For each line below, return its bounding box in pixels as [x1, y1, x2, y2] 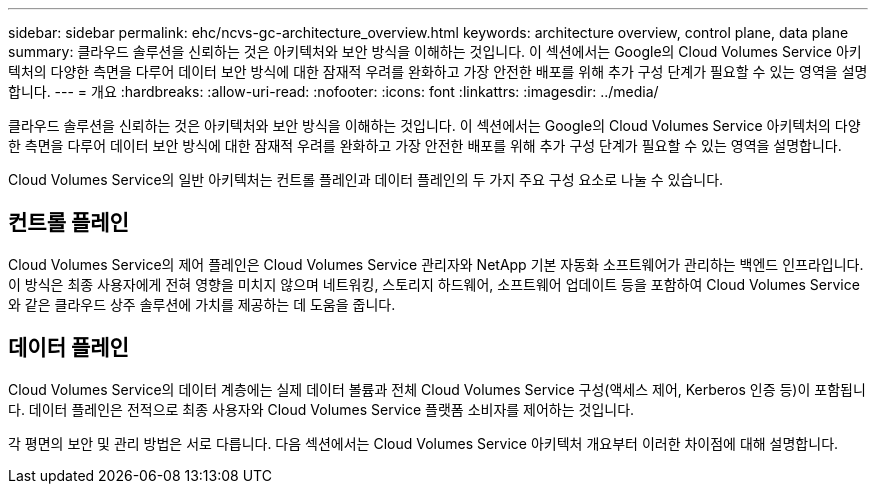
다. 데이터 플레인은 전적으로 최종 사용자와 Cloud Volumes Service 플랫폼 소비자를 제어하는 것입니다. [8, 400, 635, 418]
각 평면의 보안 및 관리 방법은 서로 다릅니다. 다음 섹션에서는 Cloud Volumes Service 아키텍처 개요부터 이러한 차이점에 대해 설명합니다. [8, 434, 839, 452]
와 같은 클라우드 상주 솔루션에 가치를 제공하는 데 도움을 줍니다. [8, 295, 396, 313]
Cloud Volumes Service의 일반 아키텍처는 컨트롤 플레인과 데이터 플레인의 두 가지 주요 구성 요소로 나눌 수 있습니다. [8, 171, 724, 188]
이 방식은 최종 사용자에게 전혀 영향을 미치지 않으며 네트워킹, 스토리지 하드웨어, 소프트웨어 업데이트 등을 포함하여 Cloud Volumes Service [8, 275, 860, 293]
